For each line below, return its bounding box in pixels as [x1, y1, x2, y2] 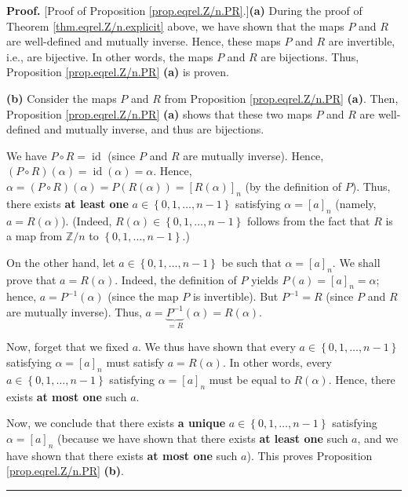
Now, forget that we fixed [6, 338, 129, 355]
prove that [6, 271, 56, 287]
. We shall [332, 254, 381, 270]
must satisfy [106, 353, 165, 370]
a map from [6, 228, 63, 244]
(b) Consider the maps [6, 90, 117, 106]
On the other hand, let [6, 254, 115, 270]
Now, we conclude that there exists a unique [6, 415, 226, 431]
